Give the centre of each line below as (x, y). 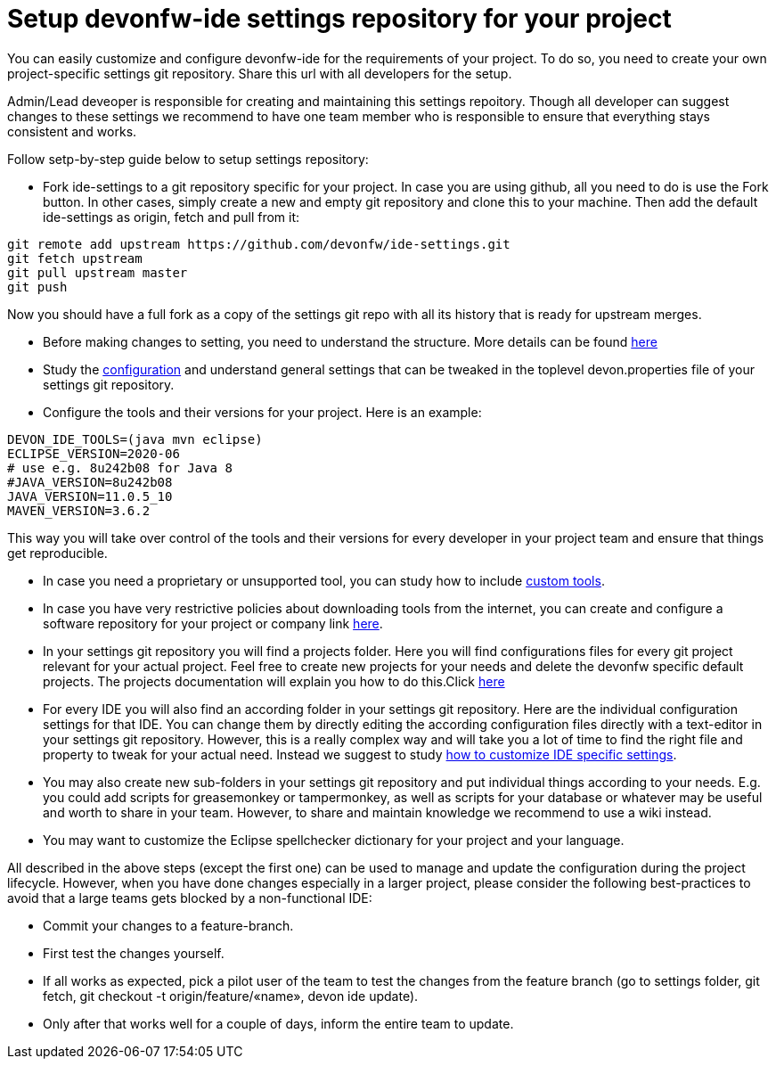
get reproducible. (57, 553)
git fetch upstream (75, 258)
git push (37, 287)
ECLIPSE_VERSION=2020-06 (94, 453)
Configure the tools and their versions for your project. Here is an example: (262, 412)
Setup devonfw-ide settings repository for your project (339, 19)
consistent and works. (72, 131)
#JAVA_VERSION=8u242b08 (90, 482)
